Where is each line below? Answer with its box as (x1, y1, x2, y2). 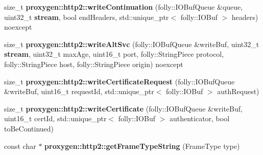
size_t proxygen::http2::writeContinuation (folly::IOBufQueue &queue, (4, 2, 243, 12)
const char (4, 140, 36, 151)
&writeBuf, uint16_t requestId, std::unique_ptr (4, 86, 154, 97)
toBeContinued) (4, 123, 54, 134)
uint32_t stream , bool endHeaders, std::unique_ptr (4, 11, 169, 22)
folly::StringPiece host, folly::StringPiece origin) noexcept (4, 58, 183, 69)
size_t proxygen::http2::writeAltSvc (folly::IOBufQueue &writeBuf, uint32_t (4, 38, 259, 49)
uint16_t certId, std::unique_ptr (4, 113, 107, 124)
